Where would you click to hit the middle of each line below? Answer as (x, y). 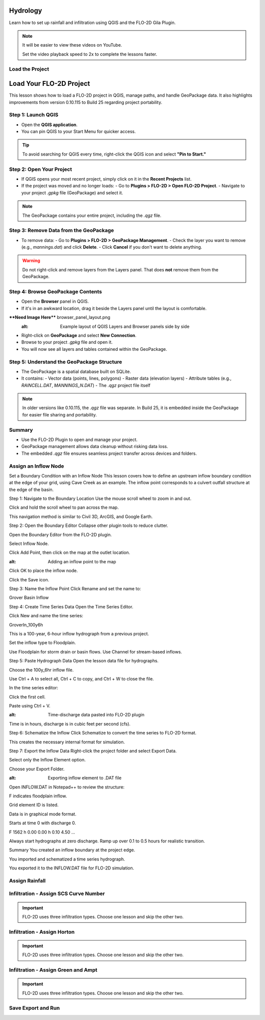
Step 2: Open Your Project (40, 169)
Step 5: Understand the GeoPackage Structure (66, 362)
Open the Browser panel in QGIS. (55, 301)
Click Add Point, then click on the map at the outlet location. (69, 552)
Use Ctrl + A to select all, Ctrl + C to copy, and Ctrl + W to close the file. (81, 679)
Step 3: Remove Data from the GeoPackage (62, 231)
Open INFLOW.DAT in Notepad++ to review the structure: (67, 787)
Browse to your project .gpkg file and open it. (67, 342)
